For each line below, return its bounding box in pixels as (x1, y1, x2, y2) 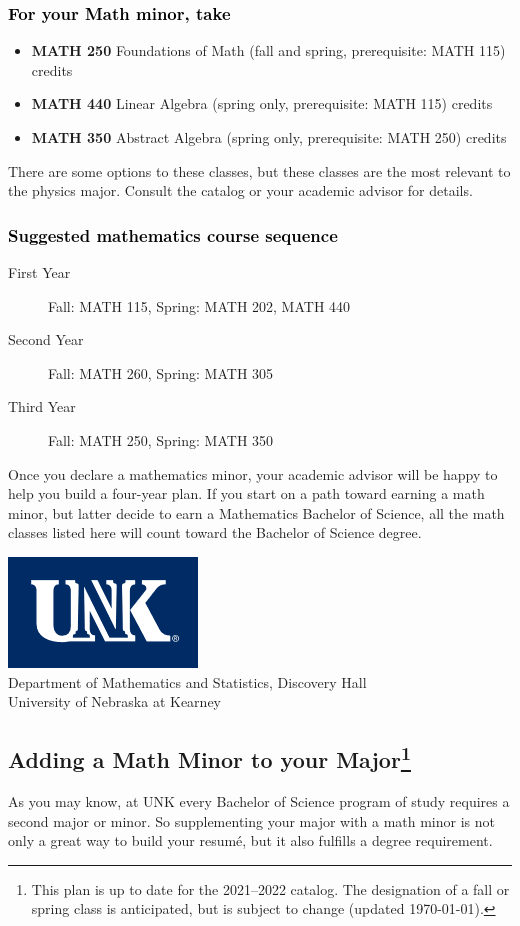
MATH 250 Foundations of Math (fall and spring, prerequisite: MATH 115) (31, 40, 506, 61)
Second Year (8, 329, 84, 350)
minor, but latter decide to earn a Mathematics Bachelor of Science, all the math (8, 502, 505, 523)
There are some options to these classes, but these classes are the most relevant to (8, 160, 511, 181)
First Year (8, 262, 71, 282)
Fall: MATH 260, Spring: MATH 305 (48, 362, 274, 383)
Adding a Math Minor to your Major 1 (8, 740, 411, 775)
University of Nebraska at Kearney (8, 691, 221, 712)
